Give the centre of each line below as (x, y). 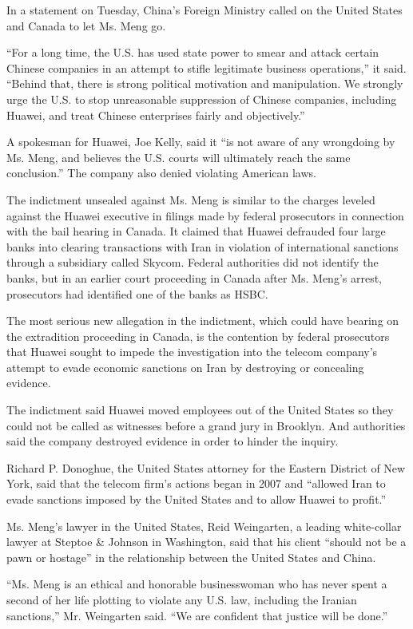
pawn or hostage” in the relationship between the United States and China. (191, 557)
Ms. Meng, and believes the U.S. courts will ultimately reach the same (179, 157)
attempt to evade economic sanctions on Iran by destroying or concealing (185, 367)
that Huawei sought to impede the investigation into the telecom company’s (192, 352)
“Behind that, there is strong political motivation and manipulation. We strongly (205, 83)
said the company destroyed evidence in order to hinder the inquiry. (173, 441)
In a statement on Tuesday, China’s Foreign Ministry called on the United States (205, 10)
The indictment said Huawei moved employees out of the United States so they (200, 410)
